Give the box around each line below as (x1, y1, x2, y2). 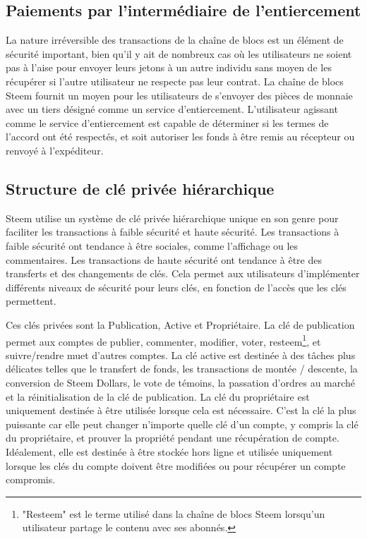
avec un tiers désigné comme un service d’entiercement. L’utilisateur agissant (6, 102, 338, 116)
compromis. (6, 472, 56, 487)
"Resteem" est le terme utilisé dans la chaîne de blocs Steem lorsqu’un (22, 506, 325, 521)
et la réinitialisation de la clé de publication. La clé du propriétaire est (6, 389, 310, 404)
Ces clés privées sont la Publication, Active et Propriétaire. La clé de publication (6, 317, 355, 332)
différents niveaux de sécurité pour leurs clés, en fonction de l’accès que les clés (6, 279, 347, 294)
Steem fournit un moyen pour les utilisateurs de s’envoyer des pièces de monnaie (6, 87, 353, 102)
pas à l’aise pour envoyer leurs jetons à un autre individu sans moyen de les (6, 60, 332, 75)
